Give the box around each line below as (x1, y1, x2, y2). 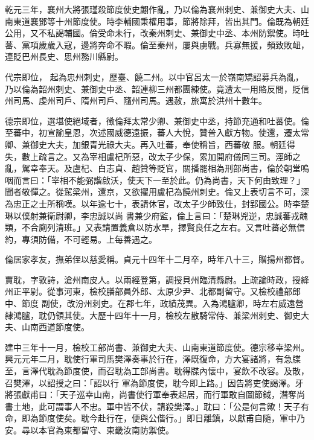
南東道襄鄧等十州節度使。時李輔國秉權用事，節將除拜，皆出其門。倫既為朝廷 (5, 14, 309, 27)
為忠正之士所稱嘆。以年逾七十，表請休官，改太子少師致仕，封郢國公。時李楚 (5, 197, 309, 209)
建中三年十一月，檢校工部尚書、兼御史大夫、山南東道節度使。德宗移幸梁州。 (5, 340, 309, 353)
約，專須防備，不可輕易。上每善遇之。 (5, 232, 157, 245)
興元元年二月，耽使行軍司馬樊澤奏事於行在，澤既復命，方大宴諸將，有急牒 (5, 352, 301, 365)
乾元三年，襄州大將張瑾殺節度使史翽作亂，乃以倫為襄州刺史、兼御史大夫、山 (5, 3, 309, 15)
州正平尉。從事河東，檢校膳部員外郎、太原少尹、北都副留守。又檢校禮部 (5, 285, 292, 298)
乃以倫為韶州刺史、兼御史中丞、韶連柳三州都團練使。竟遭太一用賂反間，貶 (5, 82, 301, 95)
